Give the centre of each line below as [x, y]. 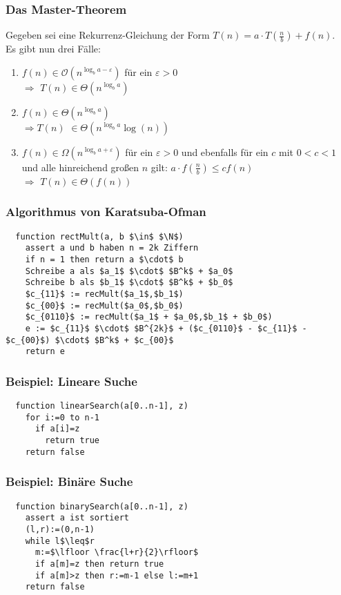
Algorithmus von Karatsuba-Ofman [106, 212]
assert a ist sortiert [77, 518]
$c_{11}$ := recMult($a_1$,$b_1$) [104, 294]
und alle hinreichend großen [80, 167]
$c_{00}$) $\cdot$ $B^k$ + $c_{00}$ [90, 340]
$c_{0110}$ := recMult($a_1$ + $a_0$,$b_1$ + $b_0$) [149, 317]
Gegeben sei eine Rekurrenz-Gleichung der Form [108, 35]
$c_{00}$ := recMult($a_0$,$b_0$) [104, 305]
